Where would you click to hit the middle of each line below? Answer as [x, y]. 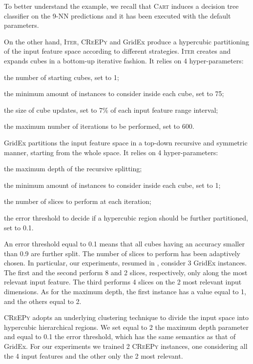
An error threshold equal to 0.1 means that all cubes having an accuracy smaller [124, 244]
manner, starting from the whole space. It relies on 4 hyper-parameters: [111, 152]
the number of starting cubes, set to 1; [62, 77]
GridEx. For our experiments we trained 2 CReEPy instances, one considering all [126, 346]
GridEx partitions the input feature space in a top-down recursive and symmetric [126, 142]
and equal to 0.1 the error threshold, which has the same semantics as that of [120, 336]
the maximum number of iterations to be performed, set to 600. [99, 126]
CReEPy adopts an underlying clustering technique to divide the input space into [126, 317]
